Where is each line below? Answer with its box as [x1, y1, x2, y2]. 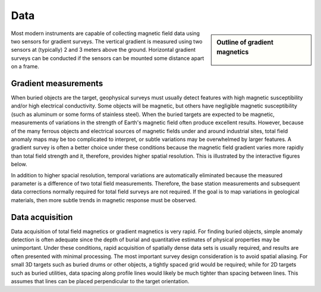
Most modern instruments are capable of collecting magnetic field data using [11, 30, 200, 37]
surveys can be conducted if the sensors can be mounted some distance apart [11, 54, 204, 62]
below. [11, 161, 27, 168]
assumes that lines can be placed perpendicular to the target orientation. [11, 277, 190, 285]
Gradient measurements [11, 78, 103, 89]
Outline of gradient [216, 38, 273, 46]
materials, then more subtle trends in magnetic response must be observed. [11, 196, 197, 203]
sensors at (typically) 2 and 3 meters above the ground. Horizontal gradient [11, 46, 196, 54]
